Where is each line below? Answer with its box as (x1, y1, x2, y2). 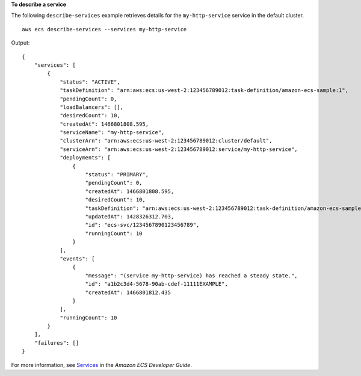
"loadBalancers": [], (60, 103, 123, 111)
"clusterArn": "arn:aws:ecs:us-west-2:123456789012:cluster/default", (60, 137, 273, 144)
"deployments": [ (60, 154, 111, 161)
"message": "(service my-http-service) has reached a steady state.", (85, 272, 298, 279)
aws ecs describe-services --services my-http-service (22, 26, 187, 32)
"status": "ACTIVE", (60, 78, 120, 85)
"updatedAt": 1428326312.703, (85, 213, 174, 220)
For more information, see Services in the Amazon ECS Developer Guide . (11, 361, 192, 368)
